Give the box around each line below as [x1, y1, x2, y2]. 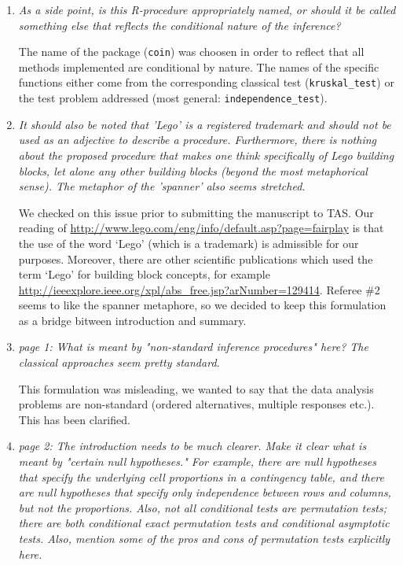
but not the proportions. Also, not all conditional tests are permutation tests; [18, 499, 387, 515]
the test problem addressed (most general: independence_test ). [18, 90, 328, 106]
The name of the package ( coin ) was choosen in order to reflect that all [18, 43, 365, 60]
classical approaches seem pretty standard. [18, 354, 220, 371]
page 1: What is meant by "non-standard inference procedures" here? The [18, 338, 368, 355]
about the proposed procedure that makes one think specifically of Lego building [18, 146, 394, 163]
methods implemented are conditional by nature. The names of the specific [18, 58, 379, 75]
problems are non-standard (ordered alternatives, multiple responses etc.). [18, 396, 375, 412]
